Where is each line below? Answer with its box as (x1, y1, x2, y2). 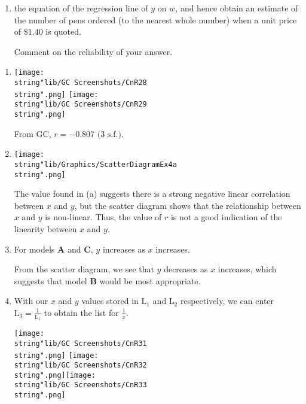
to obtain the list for (44, 306, 119, 318)
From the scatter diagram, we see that (14, 263, 154, 275)
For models (14, 242, 55, 255)
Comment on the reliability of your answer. (14, 45, 173, 57)
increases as (102, 242, 145, 255)
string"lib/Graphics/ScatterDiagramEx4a (14, 160, 177, 169)
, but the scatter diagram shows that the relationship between (74, 199, 301, 211)
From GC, (14, 127, 51, 139)
